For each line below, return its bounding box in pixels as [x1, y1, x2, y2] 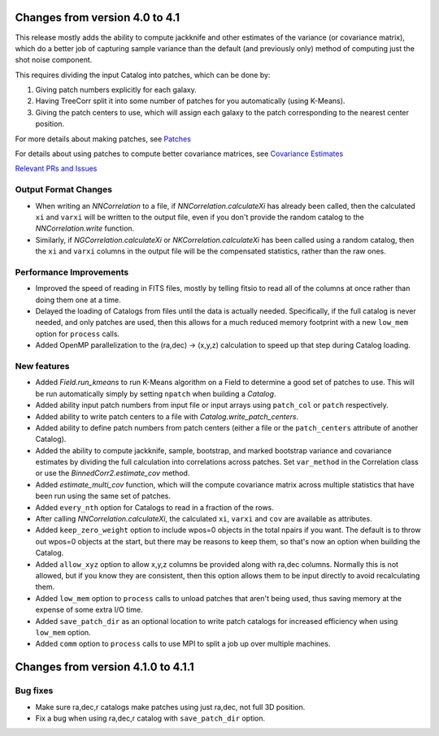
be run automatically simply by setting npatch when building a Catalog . [35, 388, 276, 398]
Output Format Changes [15, 184, 113, 195]
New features [15, 360, 70, 371]
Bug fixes [15, 685, 54, 696]
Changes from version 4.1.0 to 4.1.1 [15, 660, 194, 674]
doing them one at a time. [35, 295, 121, 305]
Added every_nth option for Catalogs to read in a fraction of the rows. [35, 502, 274, 512]
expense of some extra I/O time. [35, 605, 143, 615]
